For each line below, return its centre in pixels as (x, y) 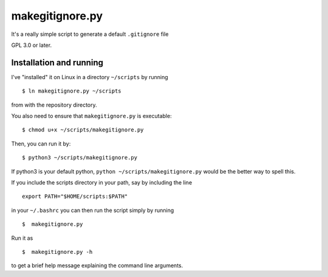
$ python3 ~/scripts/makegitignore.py (80, 158)
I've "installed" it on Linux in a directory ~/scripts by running (90, 77)
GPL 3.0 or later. (31, 45)
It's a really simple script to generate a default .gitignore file (90, 34)
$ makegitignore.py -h (57, 252)
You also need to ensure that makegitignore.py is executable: (92, 116)
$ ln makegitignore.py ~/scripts (72, 91)
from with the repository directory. (54, 105)
